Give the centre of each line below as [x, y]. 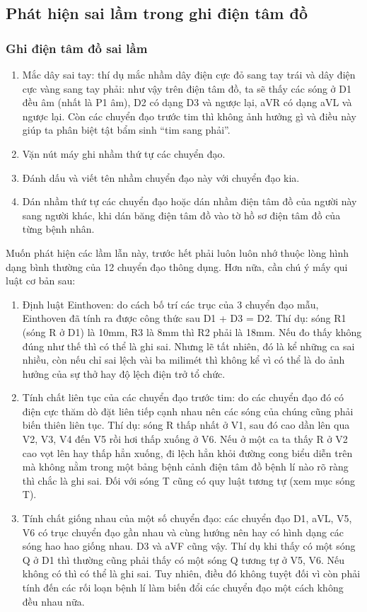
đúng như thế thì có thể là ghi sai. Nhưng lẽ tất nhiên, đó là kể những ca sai [188, 346]
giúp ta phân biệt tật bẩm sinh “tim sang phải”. [126, 130]
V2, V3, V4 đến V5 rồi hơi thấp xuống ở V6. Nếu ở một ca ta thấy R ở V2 [185, 439]
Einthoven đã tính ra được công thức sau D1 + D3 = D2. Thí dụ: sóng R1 [184, 318]
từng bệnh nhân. [58, 229]
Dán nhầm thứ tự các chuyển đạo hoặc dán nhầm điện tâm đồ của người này [190, 201]
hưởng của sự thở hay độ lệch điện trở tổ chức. [124, 373]
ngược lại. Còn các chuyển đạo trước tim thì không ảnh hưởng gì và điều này [189, 116]
